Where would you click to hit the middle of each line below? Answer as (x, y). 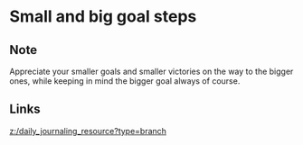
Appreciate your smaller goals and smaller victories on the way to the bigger (151, 71)
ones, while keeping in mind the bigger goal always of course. (125, 81)
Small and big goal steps (103, 17)
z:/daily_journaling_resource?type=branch (88, 131)
